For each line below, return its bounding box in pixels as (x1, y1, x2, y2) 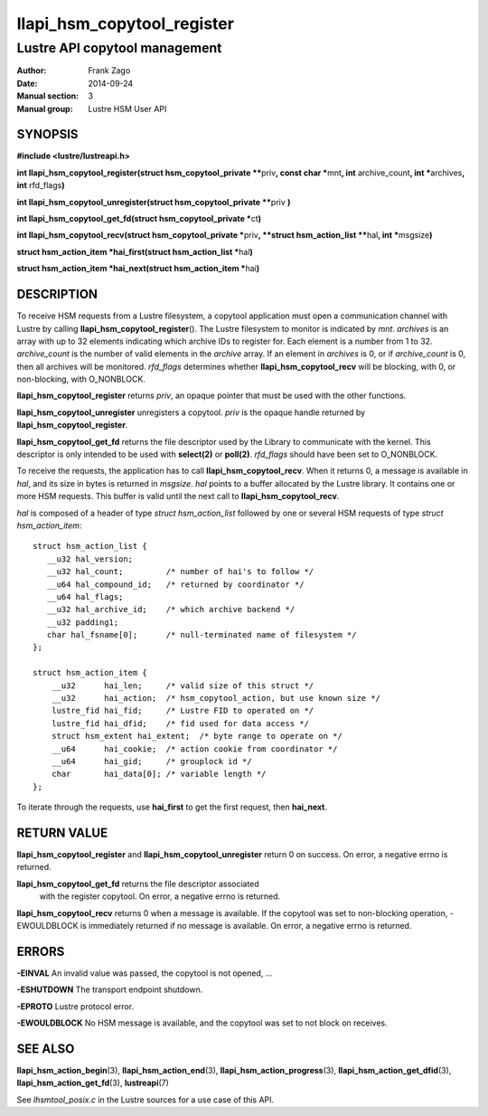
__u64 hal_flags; (46, 591, 124, 601)
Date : (16, 78, 38, 89)
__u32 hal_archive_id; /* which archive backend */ (46, 604, 296, 615)
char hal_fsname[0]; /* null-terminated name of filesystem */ (46, 629, 357, 640)
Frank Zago (88, 65, 131, 76)
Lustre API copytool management (16, 40, 222, 56)
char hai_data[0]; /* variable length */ (51, 769, 267, 780)
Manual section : (16, 90, 80, 101)
